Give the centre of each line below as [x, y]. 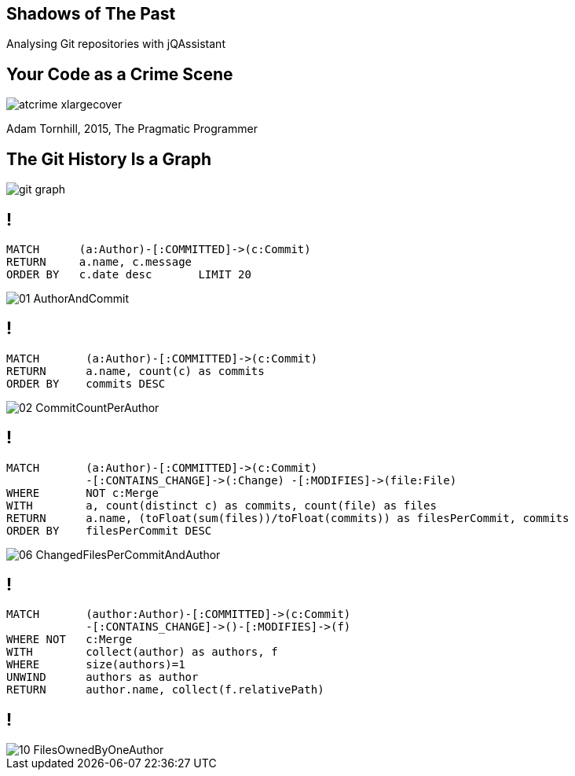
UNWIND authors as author [103, 677]
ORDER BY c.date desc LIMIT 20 [129, 274]
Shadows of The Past [91, 14]
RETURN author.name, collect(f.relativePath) [165, 690]
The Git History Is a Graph [109, 159]
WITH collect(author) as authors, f [142, 652]
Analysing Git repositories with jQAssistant [116, 44]
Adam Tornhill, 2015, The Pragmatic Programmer [132, 129]
